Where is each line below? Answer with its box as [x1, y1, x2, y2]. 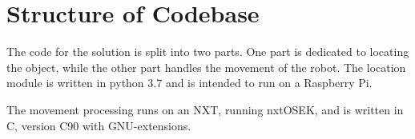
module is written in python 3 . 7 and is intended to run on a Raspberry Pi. [6, 74, 373, 91]
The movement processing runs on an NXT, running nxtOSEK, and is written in [6, 101, 404, 117]
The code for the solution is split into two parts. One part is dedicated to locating [6, 43, 409, 60]
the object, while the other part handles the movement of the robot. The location [6, 58, 406, 75]
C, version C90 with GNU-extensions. [6, 117, 191, 133]
